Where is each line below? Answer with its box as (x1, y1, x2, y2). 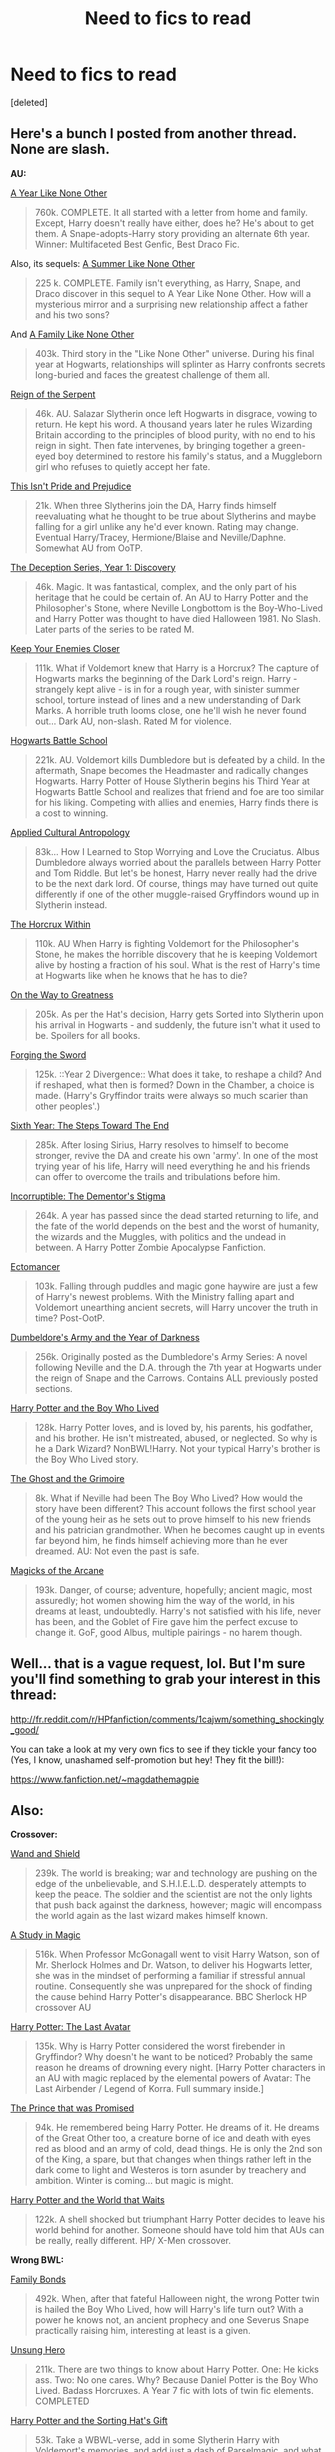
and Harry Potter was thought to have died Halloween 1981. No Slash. (34, 612, 322, 624)
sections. (34, 1382, 73, 1394)
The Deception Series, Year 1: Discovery (10, 561, 177, 573)
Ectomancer (10, 1260, 61, 1272)
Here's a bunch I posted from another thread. (10, 125, 297, 142)
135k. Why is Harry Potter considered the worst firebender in (34, 2040, 286, 2052)
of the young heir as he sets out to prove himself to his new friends (34, 1513, 312, 1525)
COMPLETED (34, 2395, 90, 2407)
